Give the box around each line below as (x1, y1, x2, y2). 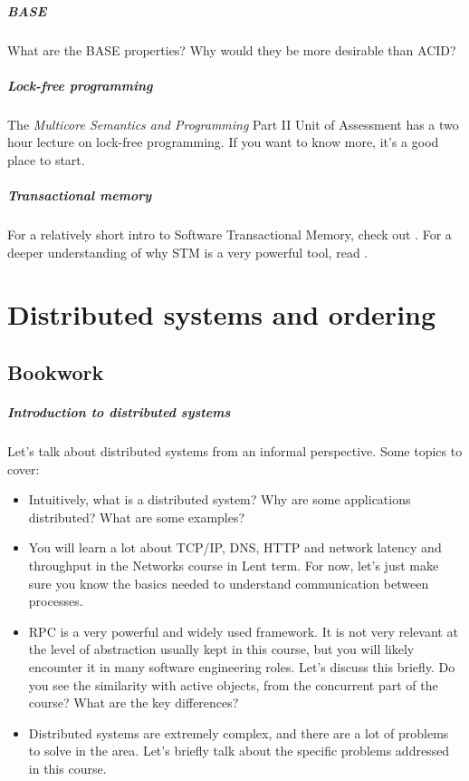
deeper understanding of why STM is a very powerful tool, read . (7, 242, 368, 261)
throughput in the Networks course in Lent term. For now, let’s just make (28, 555, 439, 574)
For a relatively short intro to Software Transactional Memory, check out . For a (7, 225, 452, 244)
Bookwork (7, 358, 104, 386)
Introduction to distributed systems (7, 403, 231, 421)
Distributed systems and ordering (7, 296, 436, 333)
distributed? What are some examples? (28, 507, 245, 526)
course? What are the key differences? (28, 693, 239, 712)
